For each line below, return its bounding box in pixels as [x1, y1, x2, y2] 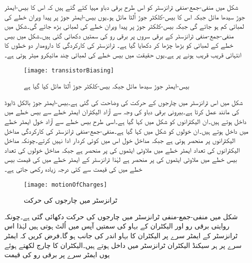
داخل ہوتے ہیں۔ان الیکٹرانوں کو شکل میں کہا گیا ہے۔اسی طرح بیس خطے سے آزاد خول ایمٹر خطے [4, 116, 247, 126]
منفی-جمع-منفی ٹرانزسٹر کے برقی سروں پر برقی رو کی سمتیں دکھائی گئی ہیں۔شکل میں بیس [4, 30, 234, 40]
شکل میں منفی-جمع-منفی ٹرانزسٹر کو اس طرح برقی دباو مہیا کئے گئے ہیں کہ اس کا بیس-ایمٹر [4, 2, 238, 12]
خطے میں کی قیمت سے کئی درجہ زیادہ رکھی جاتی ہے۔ [4, 163, 142, 174]
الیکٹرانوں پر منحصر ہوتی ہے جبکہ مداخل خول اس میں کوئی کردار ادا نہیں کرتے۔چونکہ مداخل [4, 135, 236, 145]
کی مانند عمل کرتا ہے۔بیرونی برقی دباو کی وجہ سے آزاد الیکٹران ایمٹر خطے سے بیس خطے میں [4, 106, 239, 117]
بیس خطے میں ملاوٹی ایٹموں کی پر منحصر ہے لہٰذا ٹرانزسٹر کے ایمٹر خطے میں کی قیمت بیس [4, 154, 237, 164]
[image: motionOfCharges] [24, 181, 107, 188]
